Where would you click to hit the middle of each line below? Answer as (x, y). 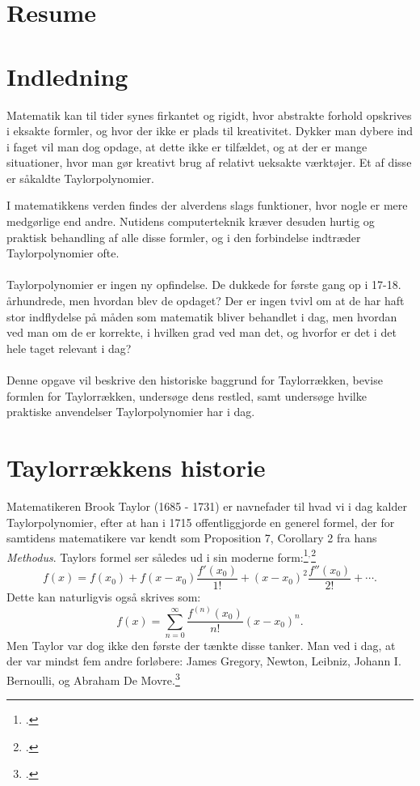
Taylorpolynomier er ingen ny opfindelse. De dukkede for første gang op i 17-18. (204, 285)
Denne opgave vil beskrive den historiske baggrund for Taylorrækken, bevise (195, 380)
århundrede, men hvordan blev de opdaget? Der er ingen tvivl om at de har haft (206, 301)
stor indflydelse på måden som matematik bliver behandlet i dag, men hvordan (202, 316)
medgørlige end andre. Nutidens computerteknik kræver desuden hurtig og (191, 221)
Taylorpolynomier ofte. (63, 253)
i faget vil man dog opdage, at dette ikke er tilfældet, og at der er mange (187, 146)
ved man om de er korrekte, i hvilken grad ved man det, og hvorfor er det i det (202, 332)
